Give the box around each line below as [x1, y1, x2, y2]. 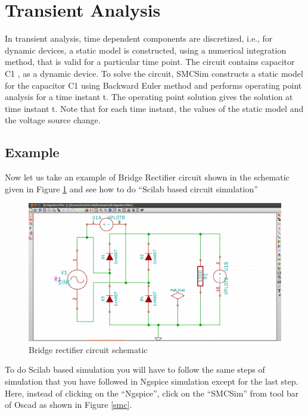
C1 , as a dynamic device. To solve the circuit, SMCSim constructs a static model [5, 67, 303, 79]
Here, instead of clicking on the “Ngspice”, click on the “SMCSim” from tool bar [5, 386, 299, 399]
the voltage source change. [5, 114, 101, 126]
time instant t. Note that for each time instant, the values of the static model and [5, 102, 304, 114]
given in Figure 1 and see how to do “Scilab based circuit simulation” [5, 182, 258, 195]
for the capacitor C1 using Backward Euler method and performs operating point [5, 79, 302, 91]
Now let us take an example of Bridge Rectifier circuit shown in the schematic [5, 171, 290, 183]
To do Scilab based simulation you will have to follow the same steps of [5, 363, 265, 376]
